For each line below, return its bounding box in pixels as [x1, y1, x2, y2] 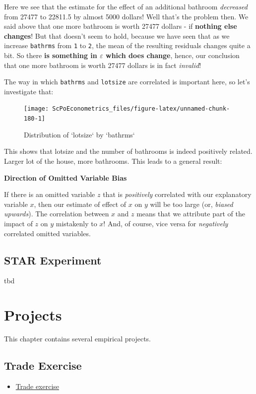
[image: [24, 105, 49, 113]
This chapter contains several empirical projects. [4, 333, 151, 344]
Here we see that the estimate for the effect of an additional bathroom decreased [4, 1, 248, 11]
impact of [4, 218, 33, 228]
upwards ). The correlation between [4, 208, 109, 219]
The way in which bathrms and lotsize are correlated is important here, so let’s [4, 76, 250, 87]
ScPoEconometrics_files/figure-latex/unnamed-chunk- [52, 105, 230, 113]
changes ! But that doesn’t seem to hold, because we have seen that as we [4, 30, 230, 41]
